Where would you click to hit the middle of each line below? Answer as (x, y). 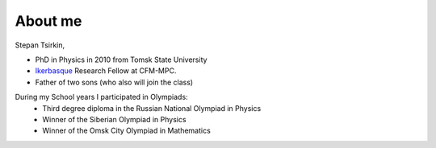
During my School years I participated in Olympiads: (102, 97)
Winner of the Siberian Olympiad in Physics (114, 119)
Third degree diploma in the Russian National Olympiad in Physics (152, 108)
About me (48, 21)
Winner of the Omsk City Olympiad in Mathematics (127, 131)
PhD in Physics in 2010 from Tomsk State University (121, 60)
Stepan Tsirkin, (40, 45)
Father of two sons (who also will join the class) (114, 82)
